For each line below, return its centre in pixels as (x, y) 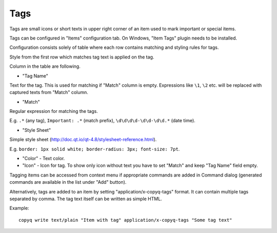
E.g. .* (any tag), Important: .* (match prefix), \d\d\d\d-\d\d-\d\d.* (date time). (103, 121)
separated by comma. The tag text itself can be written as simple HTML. (86, 199)
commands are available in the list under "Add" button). (68, 182)
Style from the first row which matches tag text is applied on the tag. (82, 57)
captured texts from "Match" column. (49, 92)
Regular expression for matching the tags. (54, 111)
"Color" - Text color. (44, 159)
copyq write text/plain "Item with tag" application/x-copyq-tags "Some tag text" (125, 220)
